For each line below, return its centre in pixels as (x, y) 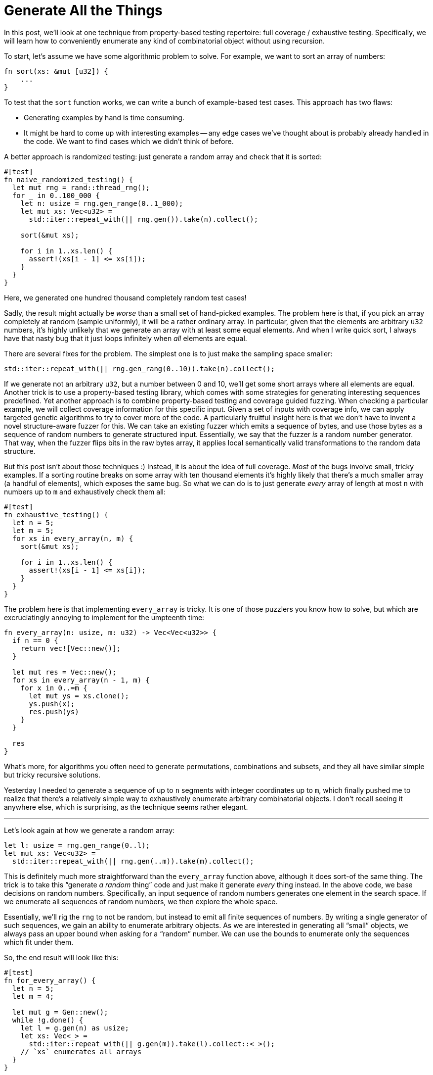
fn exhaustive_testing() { (56, 514)
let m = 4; (33, 996)
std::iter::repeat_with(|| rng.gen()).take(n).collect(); (144, 219)
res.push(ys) (54, 711)
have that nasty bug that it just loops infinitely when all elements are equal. (126, 338)
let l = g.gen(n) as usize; (75, 1028)
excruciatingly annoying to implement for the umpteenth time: (104, 617)
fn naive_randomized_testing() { (69, 179)
